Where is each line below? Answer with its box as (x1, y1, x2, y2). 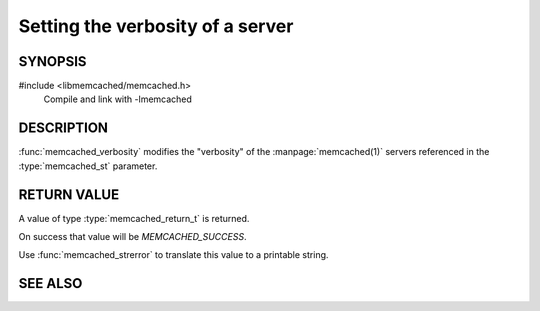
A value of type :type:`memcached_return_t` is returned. (18, 212, 250, 224)
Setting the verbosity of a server (18, 15, 294, 37)
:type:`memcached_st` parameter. (18, 160, 158, 172)
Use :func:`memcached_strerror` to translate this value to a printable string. (18, 249, 329, 261)
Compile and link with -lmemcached (43, 93, 192, 105)
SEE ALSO (18, 275, 83, 292)
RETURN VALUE (18, 186, 120, 203)
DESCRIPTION (18, 120, 109, 137)
